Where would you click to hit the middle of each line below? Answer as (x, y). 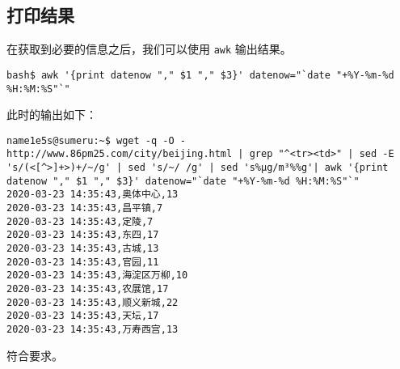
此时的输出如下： (52, 115)
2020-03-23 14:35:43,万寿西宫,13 (93, 329)
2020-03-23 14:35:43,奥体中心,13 (93, 195)
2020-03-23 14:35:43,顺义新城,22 (93, 302)
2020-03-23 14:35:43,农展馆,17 (88, 288)
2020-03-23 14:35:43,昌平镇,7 (85, 208)
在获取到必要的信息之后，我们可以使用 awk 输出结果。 (149, 49)
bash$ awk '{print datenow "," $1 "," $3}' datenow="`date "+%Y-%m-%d (200, 75)
